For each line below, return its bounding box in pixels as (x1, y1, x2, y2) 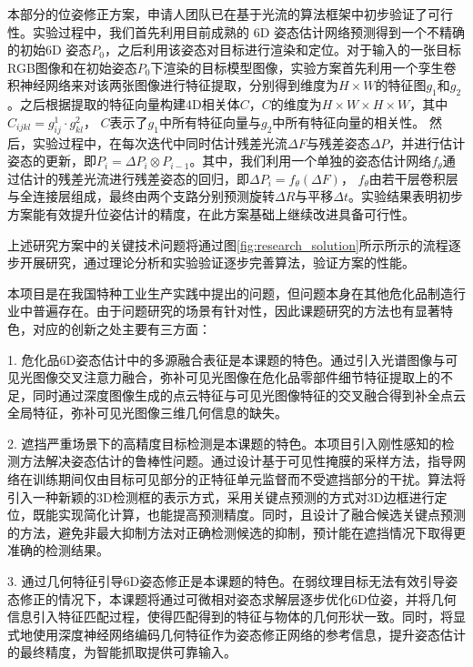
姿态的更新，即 (7, 151, 96, 170)
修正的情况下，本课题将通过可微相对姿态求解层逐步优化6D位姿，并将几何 (19, 589, 457, 608)
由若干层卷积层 (368, 168, 458, 187)
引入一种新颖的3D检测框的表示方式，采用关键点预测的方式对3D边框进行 (7, 487, 435, 506)
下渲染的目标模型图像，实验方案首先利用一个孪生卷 (150, 57, 457, 76)
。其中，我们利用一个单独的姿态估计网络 (189, 151, 432, 170)
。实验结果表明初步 (348, 187, 464, 206)
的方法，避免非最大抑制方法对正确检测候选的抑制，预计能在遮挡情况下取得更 (7, 522, 466, 541)
